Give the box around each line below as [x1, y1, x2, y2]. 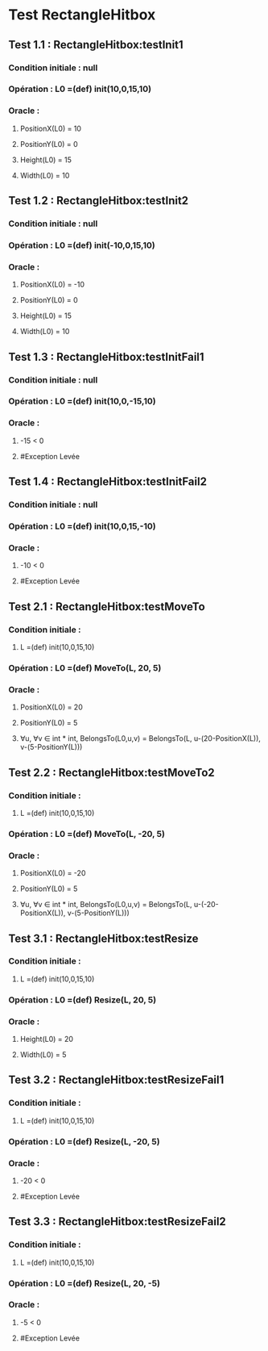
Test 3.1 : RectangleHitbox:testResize [8, 931, 199, 945]
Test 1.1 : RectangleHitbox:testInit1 [8, 38, 183, 52]
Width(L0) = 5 [19, 1050, 67, 1060]
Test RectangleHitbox [8, 6, 156, 24]
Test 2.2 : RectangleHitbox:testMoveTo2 [8, 765, 215, 780]
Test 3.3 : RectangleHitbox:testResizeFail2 [8, 1215, 227, 1228]
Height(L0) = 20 [19, 1035, 74, 1044]
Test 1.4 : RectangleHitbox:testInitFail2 [8, 475, 208, 489]
